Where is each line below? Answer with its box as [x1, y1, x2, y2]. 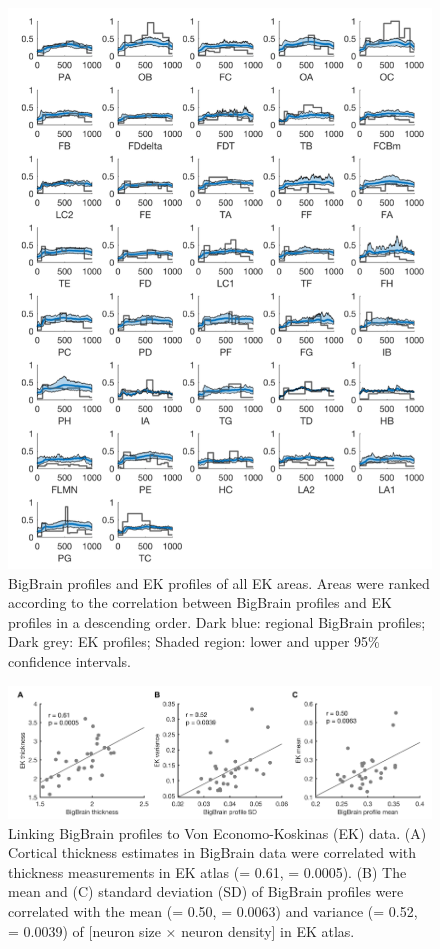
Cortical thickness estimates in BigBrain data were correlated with [8, 842, 417, 863]
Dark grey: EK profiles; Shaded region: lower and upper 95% [8, 631, 380, 652]
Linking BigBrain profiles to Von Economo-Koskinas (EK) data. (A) [8, 822, 427, 843]
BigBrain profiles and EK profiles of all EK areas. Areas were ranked [8, 572, 430, 593]
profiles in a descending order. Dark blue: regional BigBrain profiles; [8, 611, 426, 632]
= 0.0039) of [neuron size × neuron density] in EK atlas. [8, 920, 355, 941]
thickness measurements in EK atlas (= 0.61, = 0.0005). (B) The [8, 861, 407, 882]
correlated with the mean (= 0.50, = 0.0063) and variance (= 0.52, [8, 900, 418, 921]
